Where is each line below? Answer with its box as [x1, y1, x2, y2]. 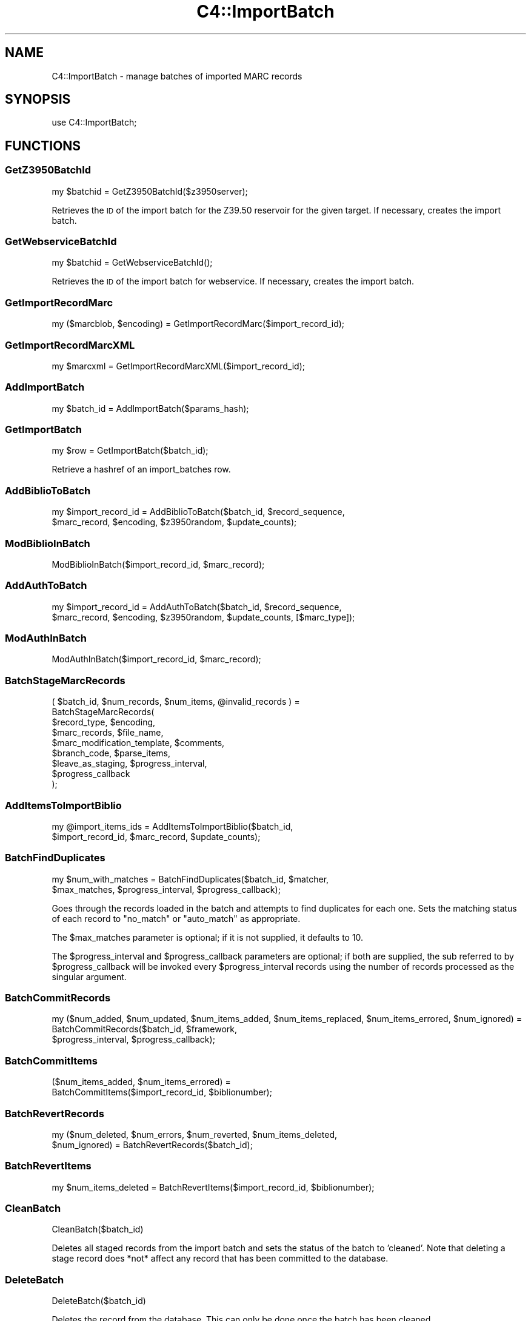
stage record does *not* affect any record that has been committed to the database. [52, 1253, 389, 1264]
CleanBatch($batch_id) [52, 1224, 144, 1235]
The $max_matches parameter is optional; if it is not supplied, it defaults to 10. [52, 932, 364, 943]
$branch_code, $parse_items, [52, 748, 171, 759]
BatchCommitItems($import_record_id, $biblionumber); [52, 1087, 272, 1098]
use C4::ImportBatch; [52, 117, 137, 128]
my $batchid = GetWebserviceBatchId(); [52, 257, 213, 268]
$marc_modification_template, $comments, [52, 738, 225, 748]
